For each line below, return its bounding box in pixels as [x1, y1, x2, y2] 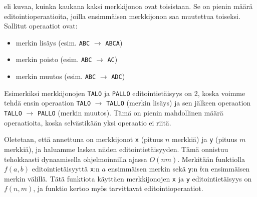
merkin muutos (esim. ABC [16, 71, 96, 81]
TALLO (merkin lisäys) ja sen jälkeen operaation [106, 97, 251, 108]
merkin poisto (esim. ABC [16, 54, 92, 64]
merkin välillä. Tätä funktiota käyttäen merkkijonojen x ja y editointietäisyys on [4, 173, 252, 183]
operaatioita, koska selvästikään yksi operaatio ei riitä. [4, 117, 171, 127]
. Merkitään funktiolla [177, 153, 245, 164]
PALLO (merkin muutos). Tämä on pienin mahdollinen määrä [37, 107, 223, 118]
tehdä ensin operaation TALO [4, 97, 91, 108]
